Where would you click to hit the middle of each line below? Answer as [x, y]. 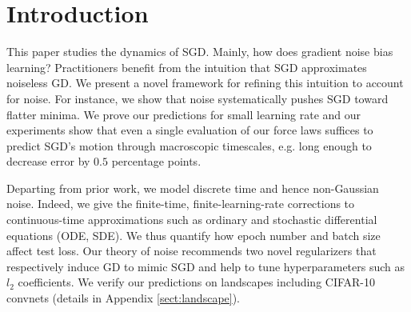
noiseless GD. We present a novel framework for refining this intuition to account [205, 83]
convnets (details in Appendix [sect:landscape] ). [124, 298]
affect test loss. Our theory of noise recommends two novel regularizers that [192, 251]
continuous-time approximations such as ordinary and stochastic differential [192, 220]
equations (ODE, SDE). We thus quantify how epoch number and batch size [194, 235]
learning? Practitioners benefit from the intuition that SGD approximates [187, 67]
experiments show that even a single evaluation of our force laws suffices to [190, 130]
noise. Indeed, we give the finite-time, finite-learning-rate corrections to [181, 204]
